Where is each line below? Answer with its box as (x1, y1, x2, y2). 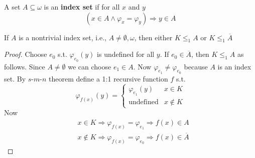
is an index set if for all (44, 2, 120, 12)
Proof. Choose (4, 49, 47, 59)
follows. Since (4, 61, 45, 71)
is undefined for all (97, 49, 155, 59)
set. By (4, 73, 26, 84)
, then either (134, 32, 173, 42)
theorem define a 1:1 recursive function (48, 73, 168, 84)
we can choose (68, 61, 111, 71)
